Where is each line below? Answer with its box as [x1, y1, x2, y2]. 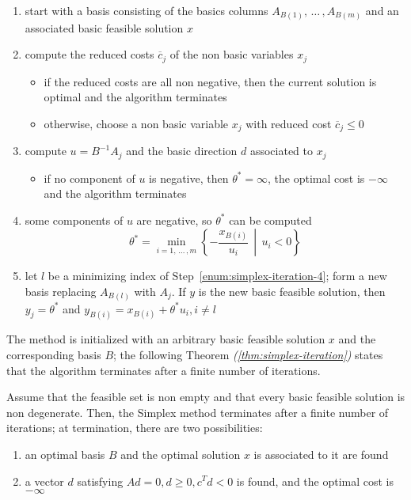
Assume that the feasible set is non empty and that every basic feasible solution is [6, 388, 405, 405]
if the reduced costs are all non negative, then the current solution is [44, 73, 377, 89]
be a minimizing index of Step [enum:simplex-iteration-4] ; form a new [48, 267, 387, 284]
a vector [25, 472, 64, 489]
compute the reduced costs [25, 46, 154, 62]
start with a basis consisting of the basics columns [25, 2, 268, 18]
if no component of [44, 169, 135, 186]
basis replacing [25, 283, 97, 300]
